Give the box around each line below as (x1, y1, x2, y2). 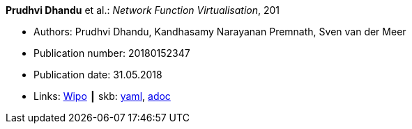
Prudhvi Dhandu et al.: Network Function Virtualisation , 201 (6, 4, 280, 16)
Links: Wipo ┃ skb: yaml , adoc (33, 90, 171, 102)
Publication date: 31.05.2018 (33, 69, 162, 80)
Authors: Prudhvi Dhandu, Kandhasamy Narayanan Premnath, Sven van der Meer (33, 26, 406, 37)
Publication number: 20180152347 (33, 47, 190, 59)
